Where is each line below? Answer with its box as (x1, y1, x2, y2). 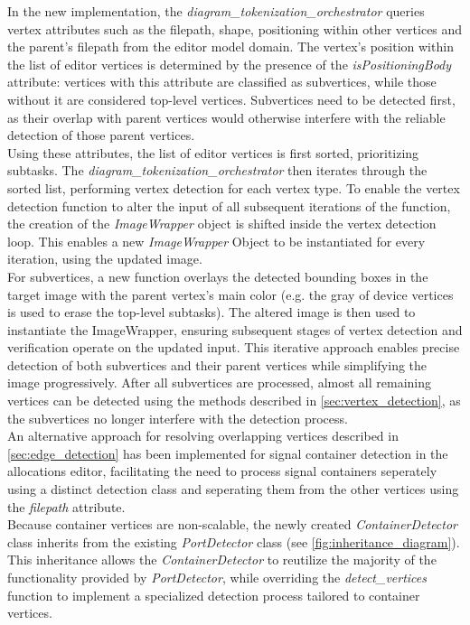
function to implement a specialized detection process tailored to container (7, 585, 420, 604)
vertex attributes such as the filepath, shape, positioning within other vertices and (7, 19, 463, 38)
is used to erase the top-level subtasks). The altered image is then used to (7, 303, 416, 322)
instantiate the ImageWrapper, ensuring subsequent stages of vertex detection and (7, 320, 463, 339)
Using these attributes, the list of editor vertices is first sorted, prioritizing (7, 143, 419, 162)
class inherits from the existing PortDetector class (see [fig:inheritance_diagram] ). (7, 532, 460, 551)
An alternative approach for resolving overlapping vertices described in (7, 426, 399, 445)
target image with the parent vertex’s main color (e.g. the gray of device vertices (7, 285, 454, 303)
